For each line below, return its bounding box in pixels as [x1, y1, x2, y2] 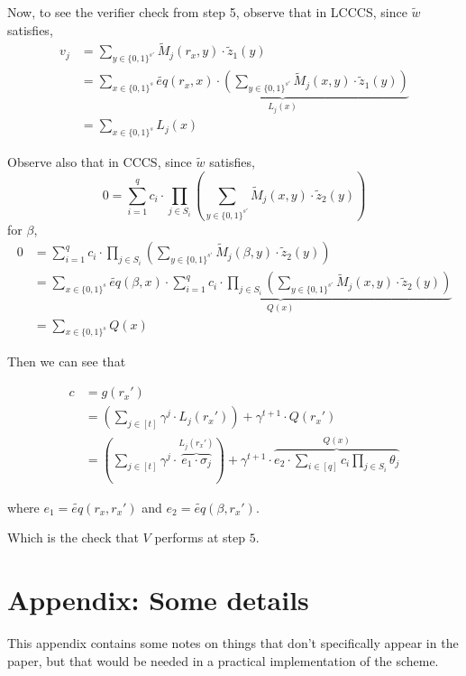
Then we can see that [7, 352, 126, 371]
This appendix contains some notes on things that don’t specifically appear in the [7, 633, 459, 652]
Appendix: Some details [7, 581, 309, 618]
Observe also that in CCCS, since [7, 153, 192, 171]
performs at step [154, 528, 245, 547]
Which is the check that [7, 528, 139, 547]
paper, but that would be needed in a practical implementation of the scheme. [7, 651, 439, 670]
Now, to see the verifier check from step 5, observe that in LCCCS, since [7, 3, 407, 21]
